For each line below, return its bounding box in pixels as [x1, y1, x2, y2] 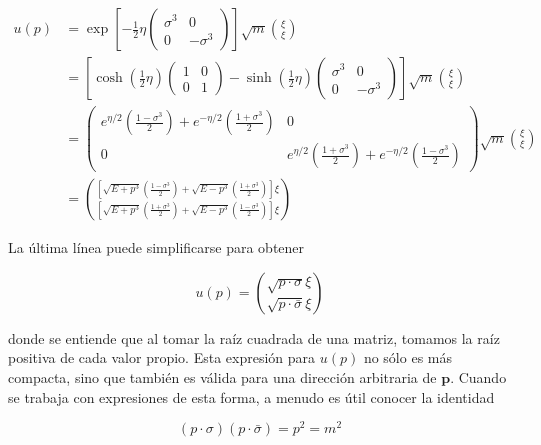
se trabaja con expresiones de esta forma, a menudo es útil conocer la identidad [8, 386, 495, 407]
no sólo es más [363, 347, 452, 368]
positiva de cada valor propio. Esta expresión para [8, 347, 316, 368]
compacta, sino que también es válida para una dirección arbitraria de [8, 367, 437, 388]
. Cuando [450, 367, 507, 388]
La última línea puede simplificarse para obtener [8, 237, 305, 258]
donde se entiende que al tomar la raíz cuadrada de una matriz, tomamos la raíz [8, 327, 500, 348]
